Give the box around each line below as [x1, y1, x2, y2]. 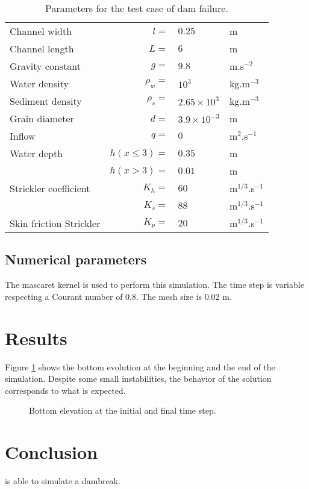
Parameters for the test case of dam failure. [45, 1, 228, 15]
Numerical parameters [5, 250, 147, 269]
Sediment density [10, 94, 82, 108]
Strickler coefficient [10, 181, 90, 195]
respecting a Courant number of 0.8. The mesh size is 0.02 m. [5, 290, 232, 302]
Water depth [10, 146, 63, 160]
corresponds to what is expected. [5, 384, 126, 396]
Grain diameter [10, 111, 74, 125]
